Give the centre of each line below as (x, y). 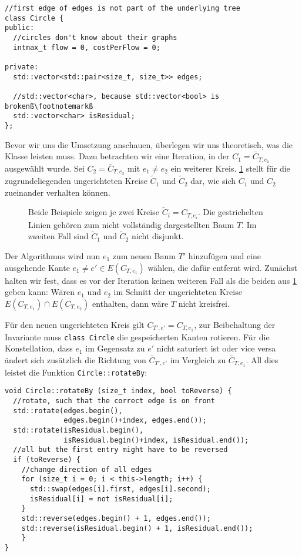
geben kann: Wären (40, 292)
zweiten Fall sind (58, 236)
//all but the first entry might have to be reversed (120, 450)
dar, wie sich (213, 181)
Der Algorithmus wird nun (53, 255)
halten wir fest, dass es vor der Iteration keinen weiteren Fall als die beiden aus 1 (151, 280)
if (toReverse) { (47, 459)
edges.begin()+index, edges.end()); (135, 421)
